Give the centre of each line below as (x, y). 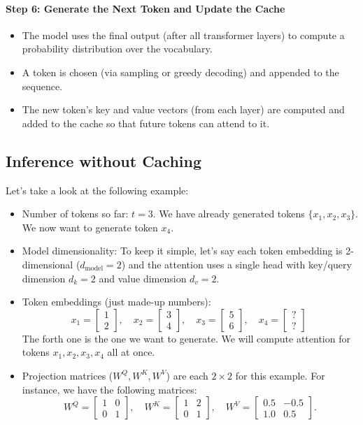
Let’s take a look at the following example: (97, 190)
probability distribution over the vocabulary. (117, 49)
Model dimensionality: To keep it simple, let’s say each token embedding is (182, 251)
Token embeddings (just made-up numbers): (116, 302)
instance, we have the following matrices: (109, 389)
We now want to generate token (90, 227)
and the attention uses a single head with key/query (240, 264)
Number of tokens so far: (75, 214)
